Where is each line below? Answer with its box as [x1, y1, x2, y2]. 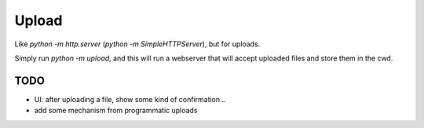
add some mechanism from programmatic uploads [34, 106, 198, 115]
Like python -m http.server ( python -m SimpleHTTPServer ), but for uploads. [14, 39, 261, 49]
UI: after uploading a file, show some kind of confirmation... [34, 94, 227, 104]
